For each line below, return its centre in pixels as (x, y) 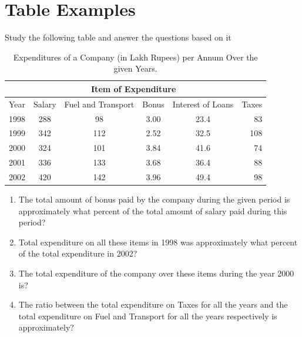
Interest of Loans (203, 104)
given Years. (135, 68)
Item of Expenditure (134, 88)
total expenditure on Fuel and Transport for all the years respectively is (148, 316)
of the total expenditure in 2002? (78, 253)
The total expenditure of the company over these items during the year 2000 (156, 273)
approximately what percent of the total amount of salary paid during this (153, 210)
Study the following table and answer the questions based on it (118, 37)
